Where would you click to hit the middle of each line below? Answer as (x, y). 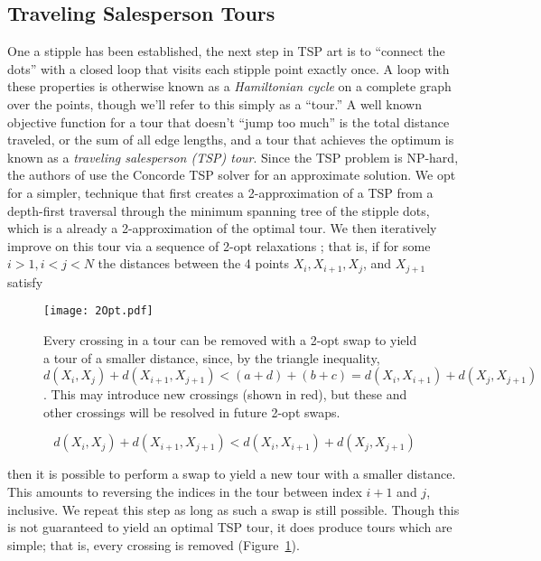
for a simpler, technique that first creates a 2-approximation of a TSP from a (220, 192)
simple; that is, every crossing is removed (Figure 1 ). (154, 544)
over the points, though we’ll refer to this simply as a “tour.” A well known (215, 103)
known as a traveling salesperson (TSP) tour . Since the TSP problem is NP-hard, (233, 157)
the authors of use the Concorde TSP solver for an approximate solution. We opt (232, 175)
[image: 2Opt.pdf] (98, 311)
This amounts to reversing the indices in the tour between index (185, 491)
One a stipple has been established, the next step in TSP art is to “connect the (226, 51)
